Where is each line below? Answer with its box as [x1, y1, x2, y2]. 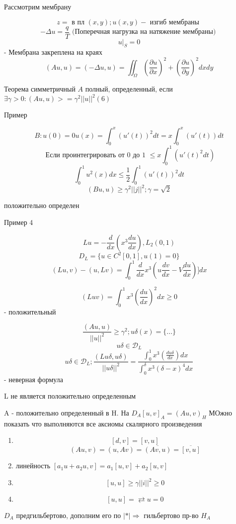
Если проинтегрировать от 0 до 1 [45, 151, 146, 159]
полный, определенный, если [85, 84, 173, 94]
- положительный [4, 306, 56, 316]
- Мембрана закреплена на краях [4, 47, 103, 57]
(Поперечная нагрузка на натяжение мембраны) [72, 28, 216, 36]
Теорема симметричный [4, 84, 76, 94]
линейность [15, 460, 51, 471]
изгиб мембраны [150, 18, 199, 26]
